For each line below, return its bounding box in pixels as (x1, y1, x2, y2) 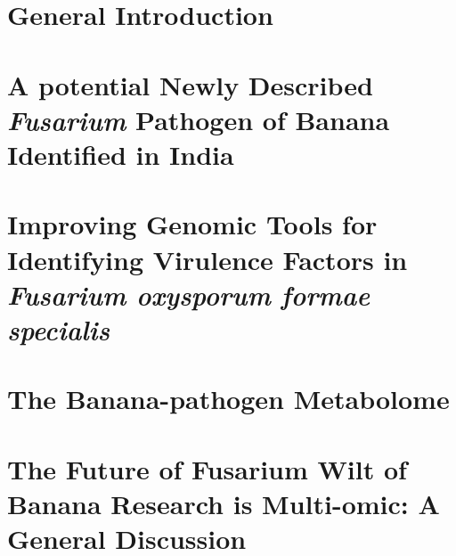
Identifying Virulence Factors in (7, 241, 408, 277)
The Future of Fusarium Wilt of (7, 450, 407, 487)
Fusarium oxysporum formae (7, 275, 370, 313)
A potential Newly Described (7, 66, 373, 102)
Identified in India (7, 135, 234, 172)
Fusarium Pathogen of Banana (7, 101, 390, 138)
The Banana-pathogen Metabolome (7, 380, 450, 417)
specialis (7, 310, 110, 347)
